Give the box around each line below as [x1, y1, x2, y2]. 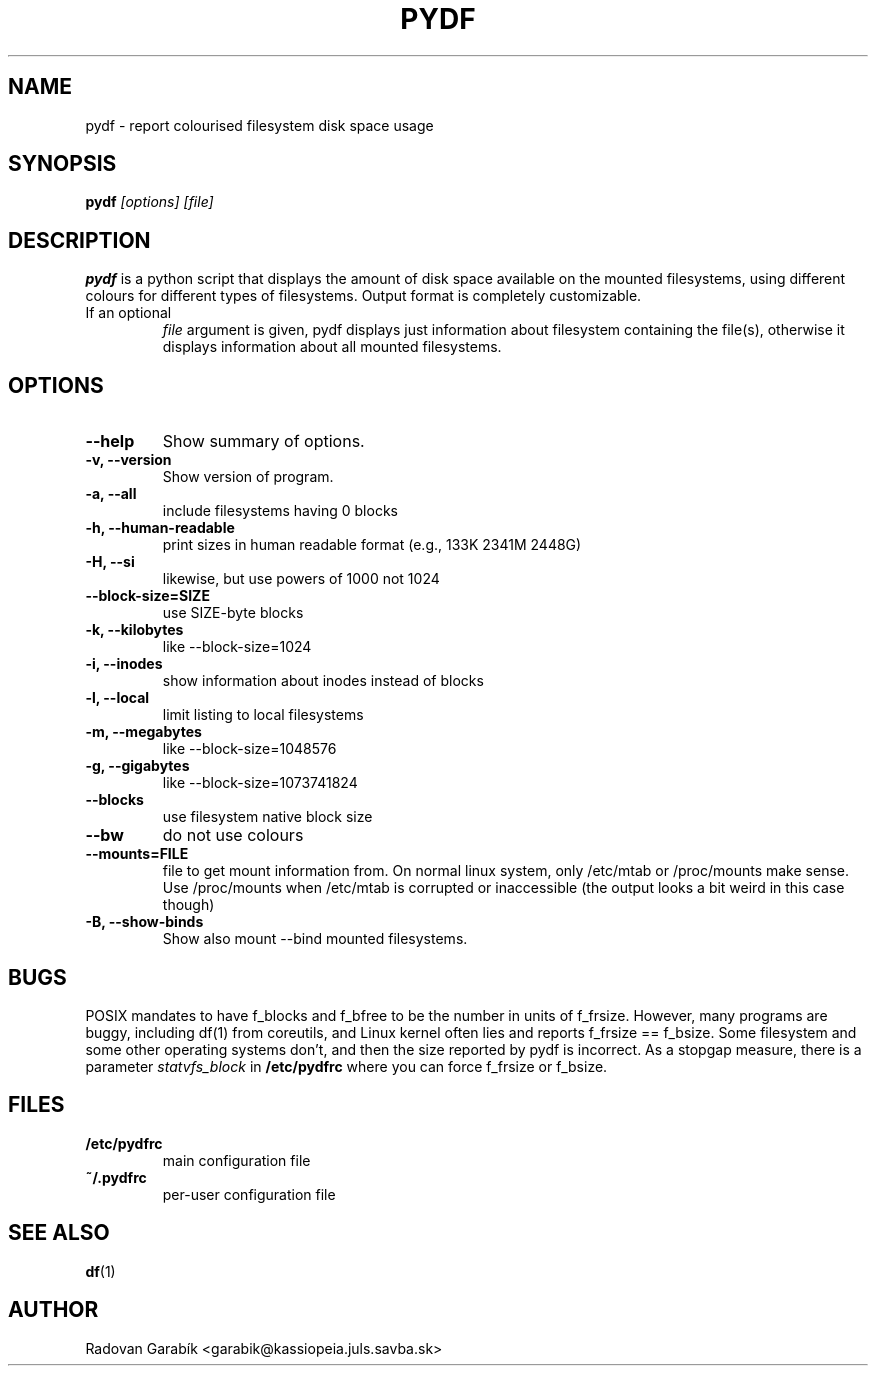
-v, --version [85, 451, 172, 469]
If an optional [85, 304, 172, 322]
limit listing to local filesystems [162, 706, 364, 724]
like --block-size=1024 [162, 638, 312, 656]
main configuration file [162, 1151, 311, 1169]
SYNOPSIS [8, 151, 117, 177]
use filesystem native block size [162, 808, 373, 826]
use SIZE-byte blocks [162, 604, 304, 622]
